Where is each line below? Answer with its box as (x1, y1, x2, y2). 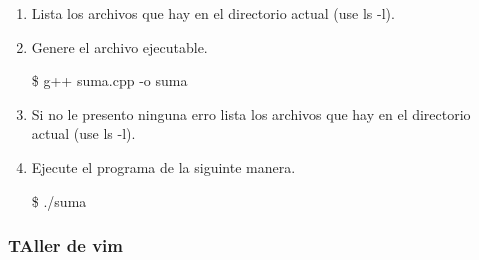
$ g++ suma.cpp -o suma (31, 70, 188, 91)
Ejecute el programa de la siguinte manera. (31, 156, 296, 177)
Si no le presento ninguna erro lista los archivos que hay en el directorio (31, 103, 471, 124)
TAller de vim (8, 233, 123, 258)
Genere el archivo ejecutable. (31, 36, 208, 57)
